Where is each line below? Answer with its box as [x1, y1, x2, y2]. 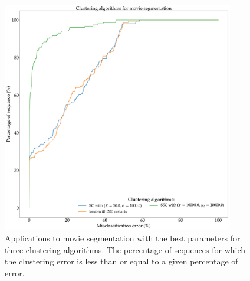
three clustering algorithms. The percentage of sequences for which [5, 243, 246, 256]
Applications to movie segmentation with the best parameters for [5, 232, 241, 244]
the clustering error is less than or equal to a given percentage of [5, 255, 238, 267]
